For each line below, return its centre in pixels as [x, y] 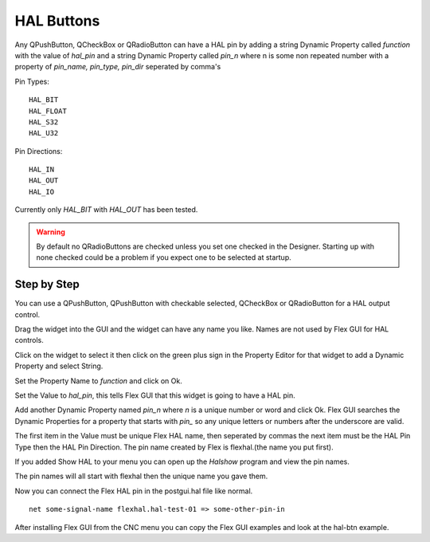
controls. [29, 340]
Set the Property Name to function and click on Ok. [98, 381]
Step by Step [47, 284]
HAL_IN [42, 170]
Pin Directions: [39, 151]
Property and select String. [59, 366]
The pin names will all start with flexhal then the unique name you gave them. [141, 476]
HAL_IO [42, 192]
